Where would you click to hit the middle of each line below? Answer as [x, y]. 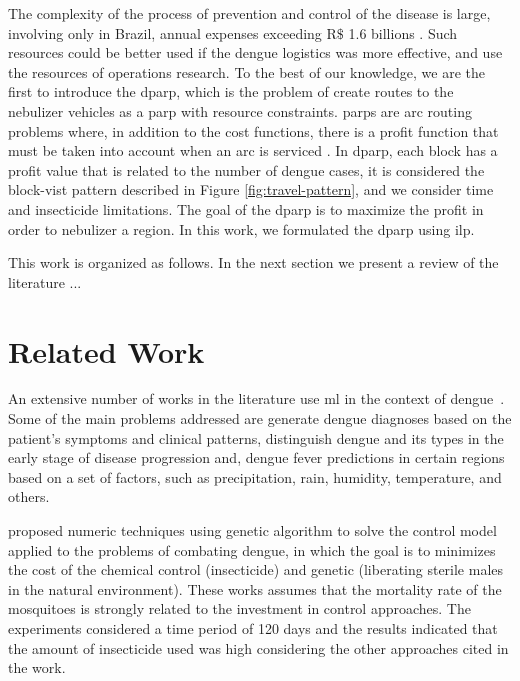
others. [29, 496]
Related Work [106, 350]
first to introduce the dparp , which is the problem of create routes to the [231, 91]
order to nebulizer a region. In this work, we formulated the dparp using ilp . [241, 228]
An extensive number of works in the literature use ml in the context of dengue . [256, 398]
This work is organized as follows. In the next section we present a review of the [253, 262]
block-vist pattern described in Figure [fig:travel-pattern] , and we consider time [251, 189]
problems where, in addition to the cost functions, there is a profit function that [253, 130]
